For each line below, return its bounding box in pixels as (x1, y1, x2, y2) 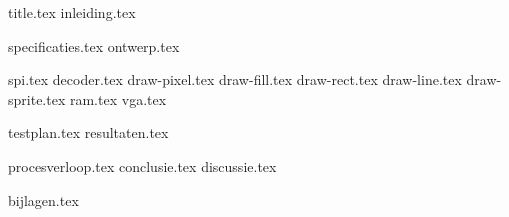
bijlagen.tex (8, 189, 79, 210)
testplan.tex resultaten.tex (8, 122, 169, 143)
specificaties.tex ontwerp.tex (8, 35, 180, 56)
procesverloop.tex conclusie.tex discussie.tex (8, 155, 277, 176)
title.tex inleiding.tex (8, 2, 136, 22)
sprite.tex (8, 88, 66, 109)
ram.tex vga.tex (69, 88, 167, 109)
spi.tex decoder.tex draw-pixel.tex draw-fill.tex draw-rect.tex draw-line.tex (8, 69, 462, 90)
